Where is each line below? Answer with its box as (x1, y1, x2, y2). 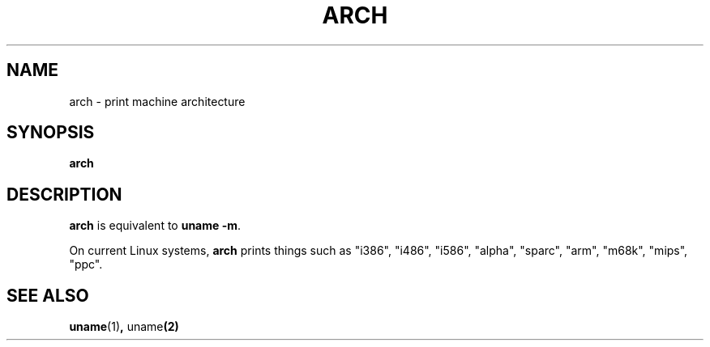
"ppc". (69, 257, 103, 272)
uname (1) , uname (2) (69, 319, 179, 334)
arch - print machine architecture (69, 94, 246, 108)
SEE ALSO (6, 285, 89, 306)
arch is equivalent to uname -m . (69, 218, 242, 233)
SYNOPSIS (6, 122, 95, 143)
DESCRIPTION (6, 184, 122, 205)
